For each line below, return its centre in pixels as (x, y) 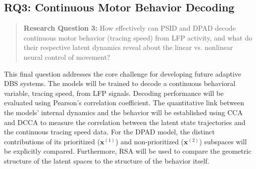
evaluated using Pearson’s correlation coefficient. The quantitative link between (124, 103)
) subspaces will (223, 141)
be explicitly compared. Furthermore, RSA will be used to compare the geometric (128, 151)
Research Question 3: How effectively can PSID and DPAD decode (129, 28)
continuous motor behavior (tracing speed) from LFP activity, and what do (138, 37)
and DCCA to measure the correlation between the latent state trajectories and (125, 122)
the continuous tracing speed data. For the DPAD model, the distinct (109, 132)
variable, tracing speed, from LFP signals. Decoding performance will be (114, 93)
